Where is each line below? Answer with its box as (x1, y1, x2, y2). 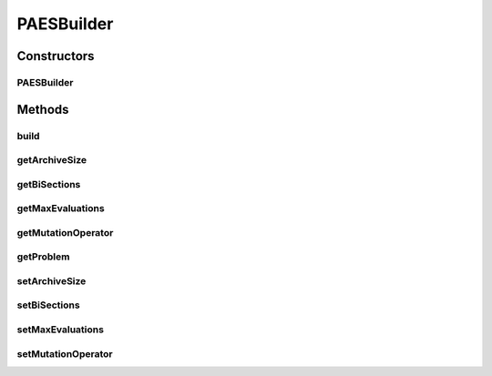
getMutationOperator (16, 226, 114, 239)
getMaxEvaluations (16, 202, 105, 215)
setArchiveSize (16, 274, 87, 287)
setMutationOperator (16, 347, 113, 360)
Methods (16, 101, 69, 117)
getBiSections (16, 178, 81, 190)
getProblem (16, 250, 70, 263)
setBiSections (16, 299, 81, 311)
